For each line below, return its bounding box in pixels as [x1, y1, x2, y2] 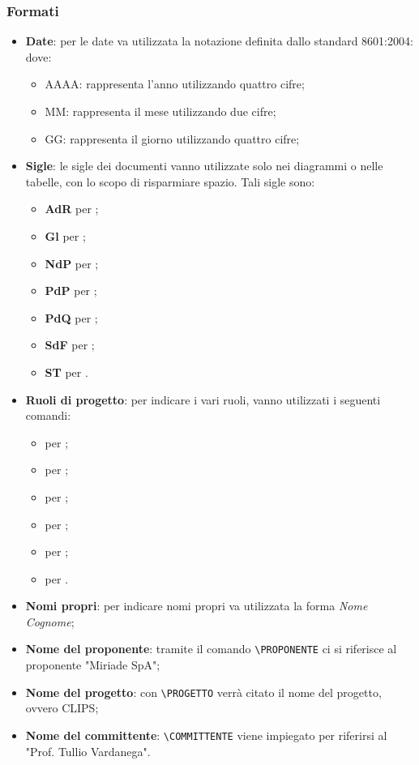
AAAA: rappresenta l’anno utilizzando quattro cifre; [45, 75, 305, 92]
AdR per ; [45, 200, 99, 217]
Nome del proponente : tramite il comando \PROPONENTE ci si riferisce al [25, 640, 397, 657]
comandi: [25, 407, 71, 424]
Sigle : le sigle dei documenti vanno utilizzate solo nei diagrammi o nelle [25, 157, 383, 174]
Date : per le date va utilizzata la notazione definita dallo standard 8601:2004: [25, 32, 413, 49]
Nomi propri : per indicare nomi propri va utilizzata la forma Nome [25, 597, 368, 614]
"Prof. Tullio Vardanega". [25, 742, 151, 759]
